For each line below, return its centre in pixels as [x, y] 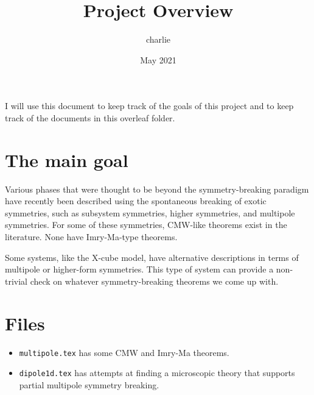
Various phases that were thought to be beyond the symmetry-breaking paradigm [157, 189]
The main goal [67, 159]
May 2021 [158, 59]
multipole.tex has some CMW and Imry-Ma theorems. [124, 352]
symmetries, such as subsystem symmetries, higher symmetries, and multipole [150, 212]
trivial [16, 281]
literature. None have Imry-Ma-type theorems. [91, 237]
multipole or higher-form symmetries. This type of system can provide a [139, 269]
